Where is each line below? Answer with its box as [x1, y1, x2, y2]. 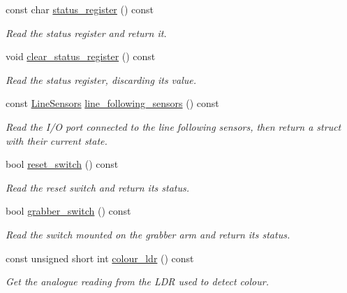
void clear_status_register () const [6, 49, 156, 64]
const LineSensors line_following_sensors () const [6, 96, 219, 110]
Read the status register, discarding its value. [6, 72, 197, 87]
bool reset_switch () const [6, 157, 119, 171]
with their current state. [6, 133, 108, 148]
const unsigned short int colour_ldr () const [6, 250, 194, 265]
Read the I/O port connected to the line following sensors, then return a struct [6, 119, 341, 134]
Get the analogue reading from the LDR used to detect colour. [6, 274, 269, 289]
